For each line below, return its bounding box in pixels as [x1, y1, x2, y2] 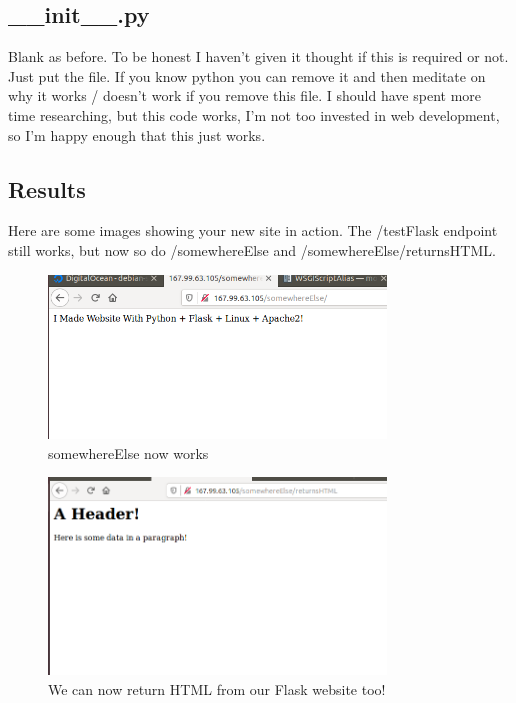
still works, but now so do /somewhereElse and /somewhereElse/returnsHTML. [8, 239, 496, 260]
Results [8, 173, 86, 204]
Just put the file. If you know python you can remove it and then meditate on [8, 65, 486, 86]
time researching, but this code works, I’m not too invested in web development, [8, 104, 500, 125]
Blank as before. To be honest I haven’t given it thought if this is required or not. [8, 46, 509, 67]
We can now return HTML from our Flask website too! [48, 678, 386, 699]
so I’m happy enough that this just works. [8, 124, 266, 145]
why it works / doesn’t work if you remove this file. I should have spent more [8, 85, 482, 106]
